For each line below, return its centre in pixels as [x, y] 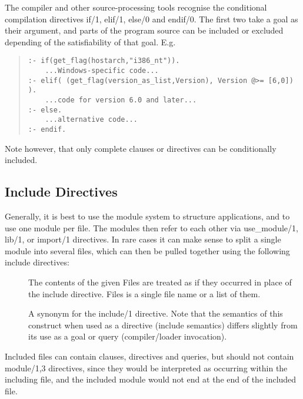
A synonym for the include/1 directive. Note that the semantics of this [156, 313]
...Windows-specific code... [102, 71]
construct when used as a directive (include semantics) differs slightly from [163, 325]
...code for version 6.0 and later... [121, 100]
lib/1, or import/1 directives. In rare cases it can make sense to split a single [143, 239]
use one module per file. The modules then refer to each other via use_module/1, [151, 227]
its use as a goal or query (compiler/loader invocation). [128, 336]
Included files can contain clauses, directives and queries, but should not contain [149, 356]
